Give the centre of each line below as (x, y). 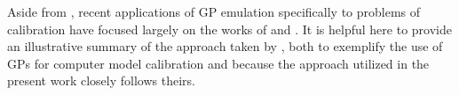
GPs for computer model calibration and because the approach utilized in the (218, 63)
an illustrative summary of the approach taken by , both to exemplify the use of (225, 46)
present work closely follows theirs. (101, 80)
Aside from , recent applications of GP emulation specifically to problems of (214, 11)
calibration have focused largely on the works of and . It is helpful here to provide (229, 29)
